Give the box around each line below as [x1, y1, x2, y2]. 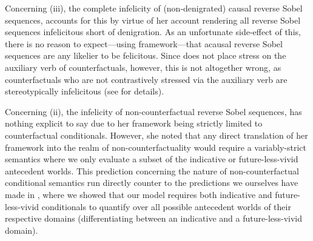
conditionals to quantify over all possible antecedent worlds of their [41, 200, 291, 213]
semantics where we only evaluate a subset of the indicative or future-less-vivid [5, 153, 298, 165]
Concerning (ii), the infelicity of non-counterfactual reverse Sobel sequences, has [5, 105, 302, 117]
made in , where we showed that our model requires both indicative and [5, 188, 272, 200]
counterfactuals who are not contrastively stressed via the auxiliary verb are [5, 73, 288, 85]
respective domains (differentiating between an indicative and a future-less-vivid [5, 212, 303, 225]
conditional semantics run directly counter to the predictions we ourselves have [5, 176, 298, 189]
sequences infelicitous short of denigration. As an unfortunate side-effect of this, [5, 25, 301, 38]
